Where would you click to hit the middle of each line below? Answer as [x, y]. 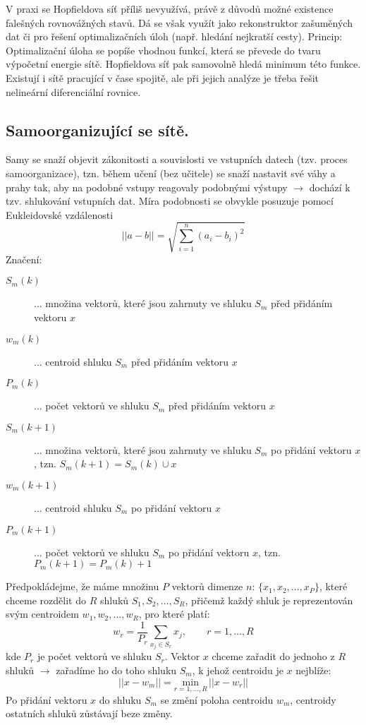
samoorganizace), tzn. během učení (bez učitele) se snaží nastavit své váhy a [171, 173]
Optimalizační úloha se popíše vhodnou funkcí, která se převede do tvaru [163, 50]
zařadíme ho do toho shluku [116, 670]
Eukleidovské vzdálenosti [60, 214]
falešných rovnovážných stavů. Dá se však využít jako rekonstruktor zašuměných [179, 22]
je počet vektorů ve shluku [94, 656]
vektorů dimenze [207, 586]
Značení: [24, 259]
